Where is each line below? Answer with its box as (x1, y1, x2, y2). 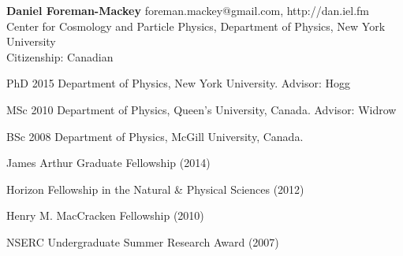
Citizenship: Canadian (6, 48, 114, 65)
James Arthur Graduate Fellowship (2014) (6, 154, 211, 171)
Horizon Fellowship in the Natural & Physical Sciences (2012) (6, 180, 304, 197)
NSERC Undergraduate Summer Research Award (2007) (6, 233, 279, 250)
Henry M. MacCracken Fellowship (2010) (6, 207, 204, 224)
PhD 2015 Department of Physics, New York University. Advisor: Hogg (6, 75, 351, 91)
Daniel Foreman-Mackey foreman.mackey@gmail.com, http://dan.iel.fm (6, 2, 369, 18)
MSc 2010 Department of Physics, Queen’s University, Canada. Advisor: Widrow (6, 101, 397, 117)
